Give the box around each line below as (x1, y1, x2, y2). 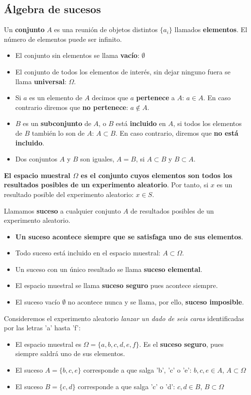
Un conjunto (4, 24, 45, 35)
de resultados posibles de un (130, 205, 214, 215)
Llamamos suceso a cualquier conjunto (4, 205, 121, 215)
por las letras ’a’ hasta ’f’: (4, 323, 81, 333)
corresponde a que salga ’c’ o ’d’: (78, 381, 175, 391)
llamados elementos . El (174, 24, 248, 35)
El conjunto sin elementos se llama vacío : (15, 50, 140, 60)
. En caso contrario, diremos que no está (115, 127, 238, 138)
